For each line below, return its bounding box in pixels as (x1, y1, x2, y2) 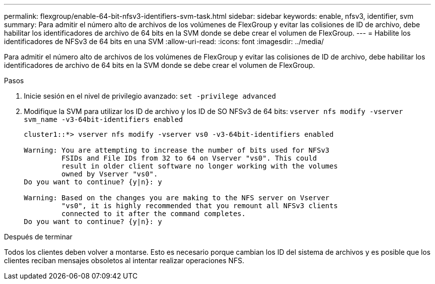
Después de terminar (4, 232, 72, 241)
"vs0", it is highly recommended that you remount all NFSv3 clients (61, 202, 338, 210)
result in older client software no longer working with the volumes (61, 162, 338, 170)
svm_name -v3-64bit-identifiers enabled (24, 115, 183, 123)
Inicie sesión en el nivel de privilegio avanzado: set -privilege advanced (24, 92, 276, 100)
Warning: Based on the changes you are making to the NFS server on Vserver (24, 194, 330, 202)
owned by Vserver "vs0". (61, 170, 158, 178)
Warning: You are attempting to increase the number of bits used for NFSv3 (24, 146, 330, 154)
